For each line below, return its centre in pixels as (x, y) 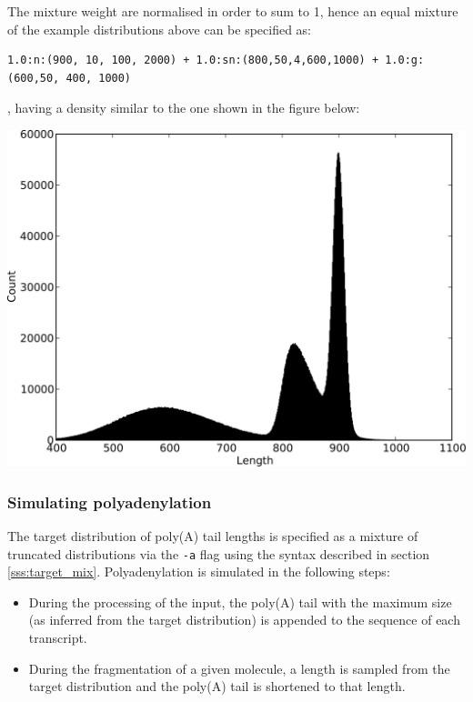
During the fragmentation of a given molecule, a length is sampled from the (239, 668)
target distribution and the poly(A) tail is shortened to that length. (217, 686)
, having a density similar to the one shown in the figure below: (184, 108)
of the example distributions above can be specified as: (160, 29)
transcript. (58, 637)
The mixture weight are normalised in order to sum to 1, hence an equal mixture (233, 11)
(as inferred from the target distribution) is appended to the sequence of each (244, 620)
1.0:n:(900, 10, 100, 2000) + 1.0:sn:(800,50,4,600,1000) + (193, 60)
